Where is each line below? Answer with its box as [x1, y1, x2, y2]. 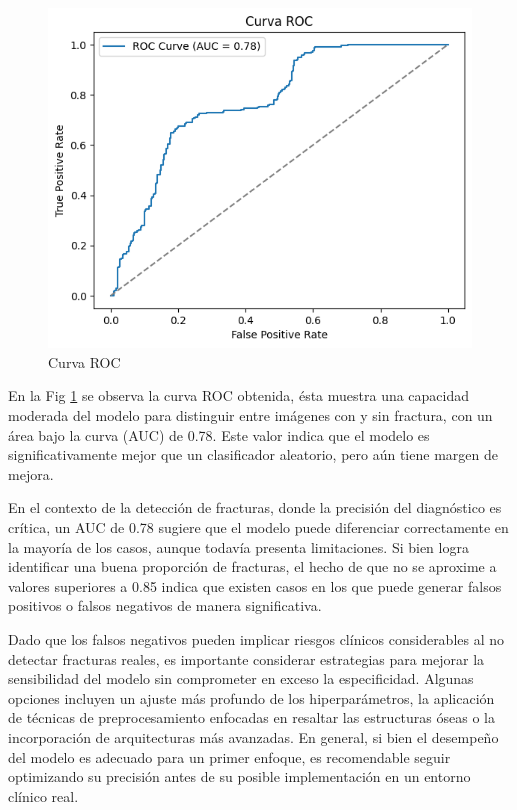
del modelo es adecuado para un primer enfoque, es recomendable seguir [8, 746, 451, 767]
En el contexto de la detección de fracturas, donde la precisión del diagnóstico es [8, 497, 502, 518]
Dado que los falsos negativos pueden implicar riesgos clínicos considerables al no [8, 628, 505, 649]
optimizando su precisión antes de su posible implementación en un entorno [8, 766, 471, 787]
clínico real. [8, 785, 79, 806]
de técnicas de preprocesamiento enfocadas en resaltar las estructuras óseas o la [8, 707, 495, 728]
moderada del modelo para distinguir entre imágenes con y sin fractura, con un [8, 405, 493, 426]
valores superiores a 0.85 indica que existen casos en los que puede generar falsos [8, 575, 502, 596]
